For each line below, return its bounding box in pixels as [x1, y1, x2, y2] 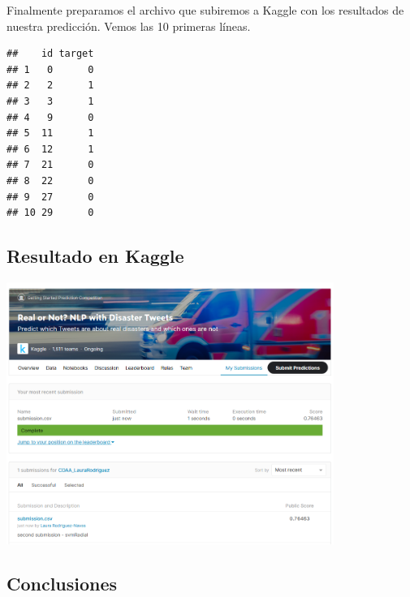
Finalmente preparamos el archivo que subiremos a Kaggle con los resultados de [6, 2, 404, 18]
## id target [6, 48, 94, 60]
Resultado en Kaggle [6, 243, 184, 268]
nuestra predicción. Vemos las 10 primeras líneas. [6, 17, 251, 34]
